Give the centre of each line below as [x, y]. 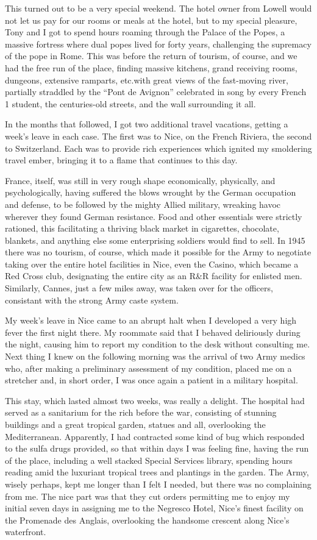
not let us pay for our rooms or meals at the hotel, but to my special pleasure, [151, 20]
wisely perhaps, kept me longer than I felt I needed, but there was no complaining [158, 484]
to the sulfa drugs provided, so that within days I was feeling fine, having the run [157, 448]
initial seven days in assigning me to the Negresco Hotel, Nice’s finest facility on [154, 508]
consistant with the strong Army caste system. [92, 300]
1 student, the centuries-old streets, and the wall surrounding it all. [130, 103]
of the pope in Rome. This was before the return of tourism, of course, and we [151, 56]
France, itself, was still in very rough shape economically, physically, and [140, 180]
